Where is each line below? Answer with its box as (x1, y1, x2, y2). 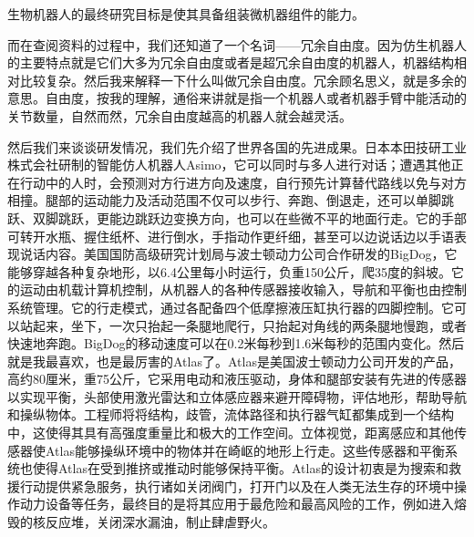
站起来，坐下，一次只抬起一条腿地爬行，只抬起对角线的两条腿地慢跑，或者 (19, 315, 467, 335)
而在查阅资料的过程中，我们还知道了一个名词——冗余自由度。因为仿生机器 (7, 35, 454, 54)
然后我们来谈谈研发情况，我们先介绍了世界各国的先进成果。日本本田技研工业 (7, 137, 467, 156)
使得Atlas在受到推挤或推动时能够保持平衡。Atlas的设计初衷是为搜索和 (32, 459, 448, 478)
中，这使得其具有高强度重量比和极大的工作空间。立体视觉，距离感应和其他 (7, 423, 454, 442)
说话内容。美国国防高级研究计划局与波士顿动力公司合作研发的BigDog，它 (19, 244, 458, 263)
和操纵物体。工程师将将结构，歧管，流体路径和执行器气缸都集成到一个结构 (7, 405, 454, 424)
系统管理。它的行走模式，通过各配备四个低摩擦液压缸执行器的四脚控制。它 (7, 297, 454, 316)
